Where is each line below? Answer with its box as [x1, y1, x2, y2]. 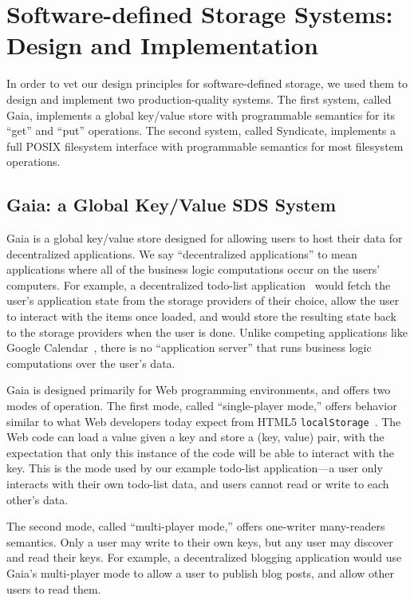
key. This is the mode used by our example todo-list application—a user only [6, 460, 383, 476]
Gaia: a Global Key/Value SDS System [6, 192, 337, 217]
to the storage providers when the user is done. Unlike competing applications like [6, 323, 408, 340]
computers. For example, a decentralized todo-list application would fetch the [6, 276, 391, 293]
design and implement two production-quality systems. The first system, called [6, 90, 392, 107]
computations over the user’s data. [6, 354, 175, 371]
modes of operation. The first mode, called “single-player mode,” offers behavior [6, 397, 397, 414]
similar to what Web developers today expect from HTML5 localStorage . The [6, 412, 401, 429]
